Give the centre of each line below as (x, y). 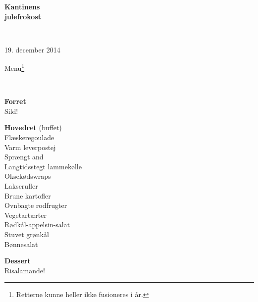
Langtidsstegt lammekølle (43, 166)
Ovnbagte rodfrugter (36, 205)
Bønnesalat (21, 244)
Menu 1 (15, 67)
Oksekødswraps (28, 176)
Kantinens (22, 6)
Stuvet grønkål (27, 234)
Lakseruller (21, 185)
